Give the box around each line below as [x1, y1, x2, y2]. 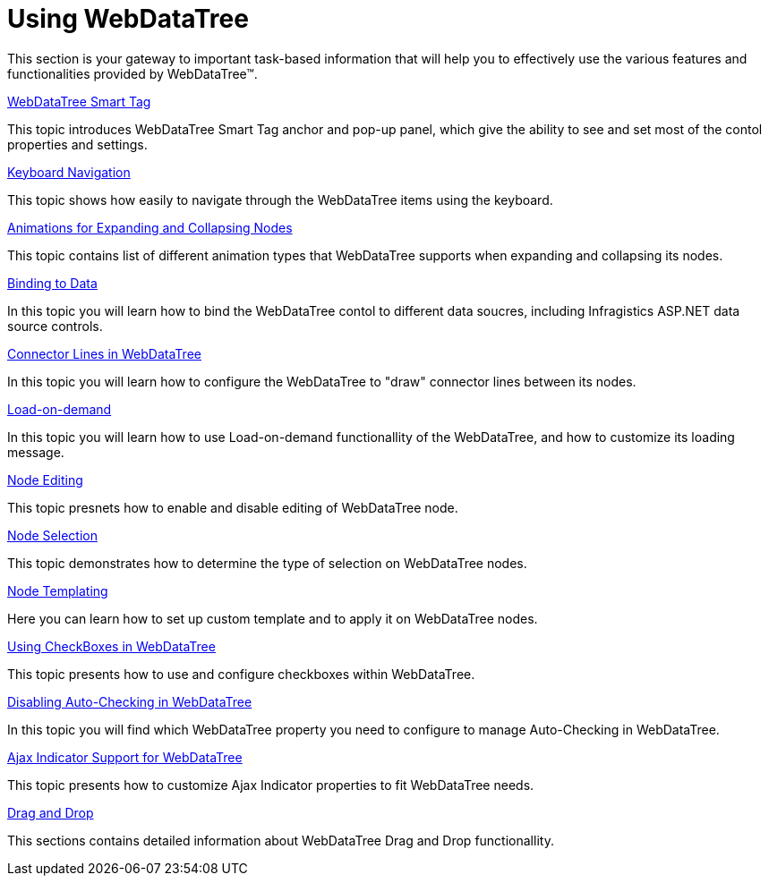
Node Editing [7, 471, 83, 488]
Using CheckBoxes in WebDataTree [7, 638, 216, 654]
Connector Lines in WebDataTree [7, 345, 201, 361]
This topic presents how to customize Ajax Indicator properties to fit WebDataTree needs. [7, 777, 534, 793]
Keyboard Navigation [7, 164, 131, 180]
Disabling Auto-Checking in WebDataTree [7, 693, 252, 709]
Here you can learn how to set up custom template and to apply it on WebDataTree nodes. [7, 610, 538, 626]
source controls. [7, 318, 103, 334]
